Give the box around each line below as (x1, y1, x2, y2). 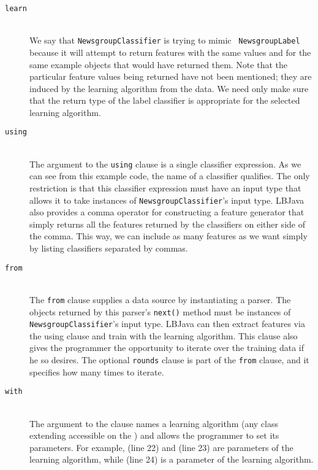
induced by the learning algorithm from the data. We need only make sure (29, 82, 309, 94)
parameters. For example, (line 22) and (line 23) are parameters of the (29, 441, 293, 453)
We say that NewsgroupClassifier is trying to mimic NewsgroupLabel (29, 34, 300, 47)
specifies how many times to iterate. (29, 365, 164, 378)
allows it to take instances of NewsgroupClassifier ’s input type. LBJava (29, 193, 305, 206)
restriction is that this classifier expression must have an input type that (29, 181, 301, 194)
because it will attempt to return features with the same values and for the (29, 45, 311, 58)
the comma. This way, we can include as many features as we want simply (29, 229, 308, 242)
